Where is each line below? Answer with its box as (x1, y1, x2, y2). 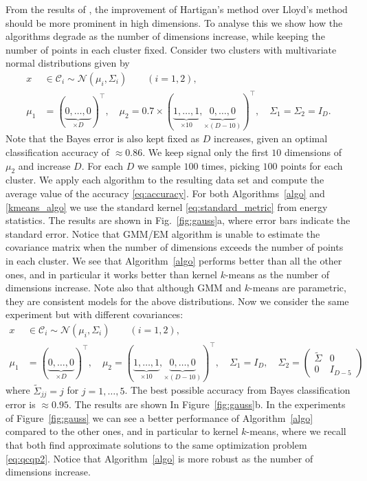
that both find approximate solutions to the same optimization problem (5, 437, 307, 451)
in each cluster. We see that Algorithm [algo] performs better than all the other (5, 254, 342, 268)
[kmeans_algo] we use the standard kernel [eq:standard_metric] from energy (5, 199, 328, 214)
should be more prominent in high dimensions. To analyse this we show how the (5, 15, 343, 30)
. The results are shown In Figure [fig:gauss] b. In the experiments (68, 397, 346, 412)
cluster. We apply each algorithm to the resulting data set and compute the (5, 172, 324, 187)
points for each (280, 158, 343, 172)
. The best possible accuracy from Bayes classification (124, 383, 351, 397)
